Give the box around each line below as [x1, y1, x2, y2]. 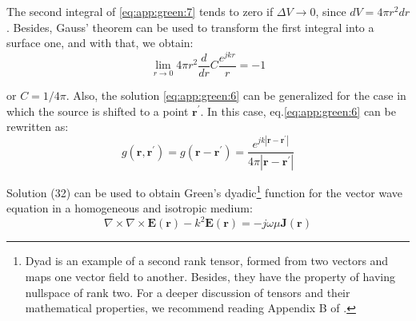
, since [315, 3, 346, 19]
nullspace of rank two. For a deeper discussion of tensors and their [25, 283, 350, 300]
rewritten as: [6, 118, 69, 135]
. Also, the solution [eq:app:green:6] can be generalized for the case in [66, 86, 406, 103]
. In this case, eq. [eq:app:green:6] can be [200, 102, 396, 119]
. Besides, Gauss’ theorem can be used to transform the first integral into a [6, 18, 374, 35]
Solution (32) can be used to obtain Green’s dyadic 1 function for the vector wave [6, 182, 403, 200]
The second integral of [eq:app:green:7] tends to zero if [6, 3, 274, 19]
